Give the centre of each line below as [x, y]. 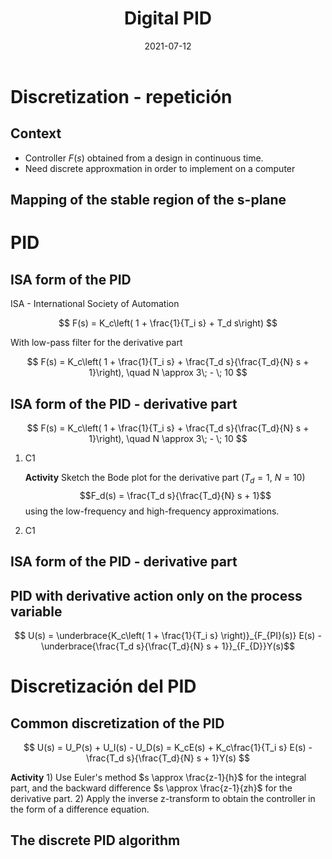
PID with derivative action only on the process [156, 595]
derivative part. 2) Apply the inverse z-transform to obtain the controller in [163, 798]
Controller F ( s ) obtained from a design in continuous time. [144, 158]
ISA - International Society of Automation [95, 304]
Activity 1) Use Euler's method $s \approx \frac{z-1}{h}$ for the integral [158, 777]
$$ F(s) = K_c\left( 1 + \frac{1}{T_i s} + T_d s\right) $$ [168, 323]
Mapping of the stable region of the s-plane [148, 200]
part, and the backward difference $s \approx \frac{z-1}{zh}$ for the [151, 788]
